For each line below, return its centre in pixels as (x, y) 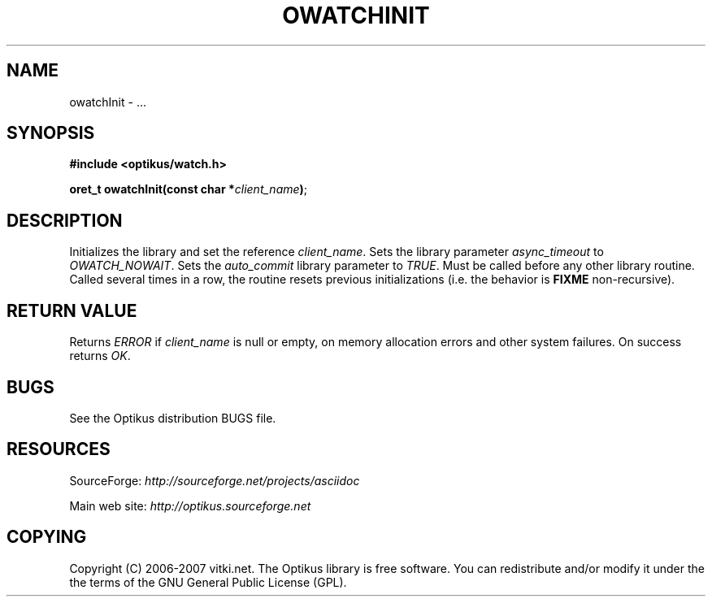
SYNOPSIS (51, 133)
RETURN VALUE (72, 310)
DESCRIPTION (65, 220)
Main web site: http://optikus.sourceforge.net (190, 505)
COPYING (47, 537)
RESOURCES (59, 449)
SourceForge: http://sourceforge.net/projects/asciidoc (215, 480)
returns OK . (100, 356)
